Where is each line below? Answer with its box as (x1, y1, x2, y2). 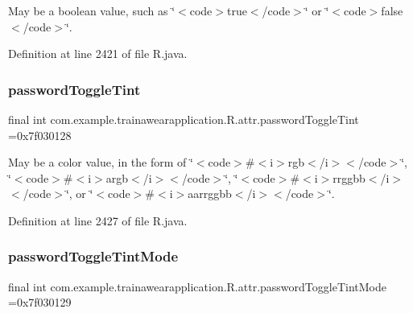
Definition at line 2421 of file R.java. (8, 45, 188, 62)
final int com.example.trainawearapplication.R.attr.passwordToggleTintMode (8, 278, 386, 294)
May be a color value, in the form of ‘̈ (8, 154, 193, 171)
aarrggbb (188, 185, 232, 202)
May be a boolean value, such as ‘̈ (8, 2, 176, 19)
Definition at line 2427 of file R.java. (8, 212, 188, 229)
